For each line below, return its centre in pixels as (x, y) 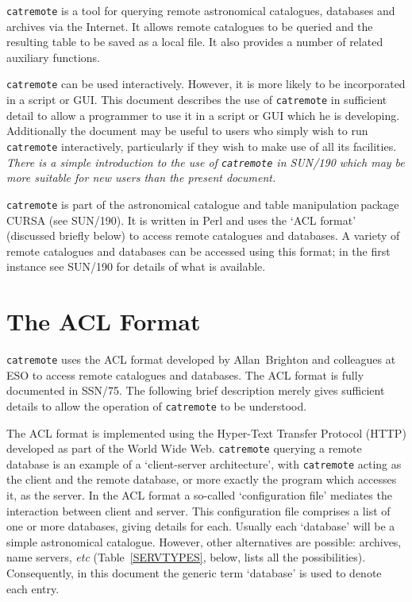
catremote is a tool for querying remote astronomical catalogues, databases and (201, 10)
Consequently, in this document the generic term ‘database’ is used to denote (194, 572)
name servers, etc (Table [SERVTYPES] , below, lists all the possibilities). (186, 557)
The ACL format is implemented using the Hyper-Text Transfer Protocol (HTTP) (206, 432)
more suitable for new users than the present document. (141, 178)
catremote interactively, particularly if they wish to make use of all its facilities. (202, 146)
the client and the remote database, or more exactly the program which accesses (202, 479)
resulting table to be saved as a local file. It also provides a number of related (195, 42)
